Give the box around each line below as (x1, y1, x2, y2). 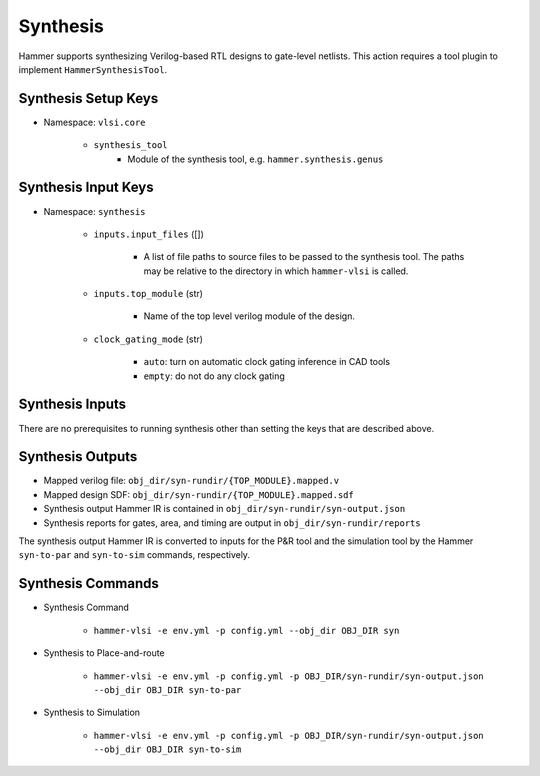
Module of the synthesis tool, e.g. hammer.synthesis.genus (127, 153, 384, 165)
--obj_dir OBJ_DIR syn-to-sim (93, 744, 242, 755)
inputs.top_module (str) (93, 288, 204, 300)
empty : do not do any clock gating (143, 370, 285, 382)
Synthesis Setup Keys (18, 90, 159, 107)
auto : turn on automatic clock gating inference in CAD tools (143, 356, 390, 368)
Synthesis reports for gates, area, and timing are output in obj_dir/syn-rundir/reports (43, 516, 421, 529)
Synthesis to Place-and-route (43, 647, 165, 659)
